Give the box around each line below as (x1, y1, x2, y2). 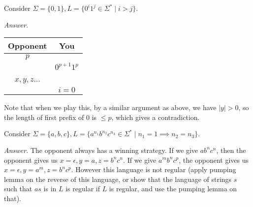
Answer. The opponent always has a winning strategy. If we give (4, 145, 198, 155)
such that (4, 183, 32, 194)
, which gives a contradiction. (111, 112, 200, 122)
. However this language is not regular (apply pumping (71, 164, 236, 175)
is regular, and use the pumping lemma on (109, 183, 237, 194)
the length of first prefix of (4, 112, 84, 122)
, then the (216, 145, 246, 155)
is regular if (65, 183, 100, 194)
